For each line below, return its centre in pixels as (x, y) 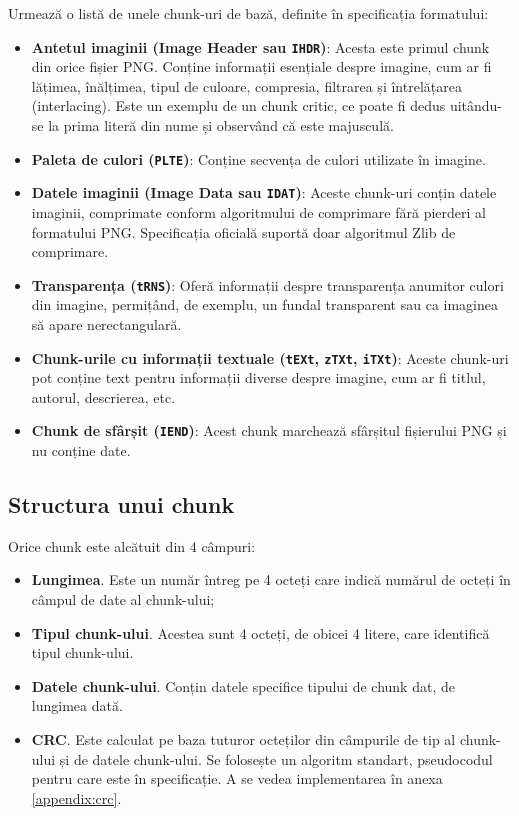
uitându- (476, 105)
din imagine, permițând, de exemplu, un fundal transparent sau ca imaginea (265, 304)
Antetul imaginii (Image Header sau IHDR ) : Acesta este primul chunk (260, 46)
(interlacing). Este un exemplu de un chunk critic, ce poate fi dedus (238, 105)
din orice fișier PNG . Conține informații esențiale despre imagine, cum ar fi (261, 66)
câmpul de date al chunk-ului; (123, 599)
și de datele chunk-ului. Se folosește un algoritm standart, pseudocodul (276, 758)
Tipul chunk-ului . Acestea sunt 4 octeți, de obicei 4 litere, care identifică (260, 632)
